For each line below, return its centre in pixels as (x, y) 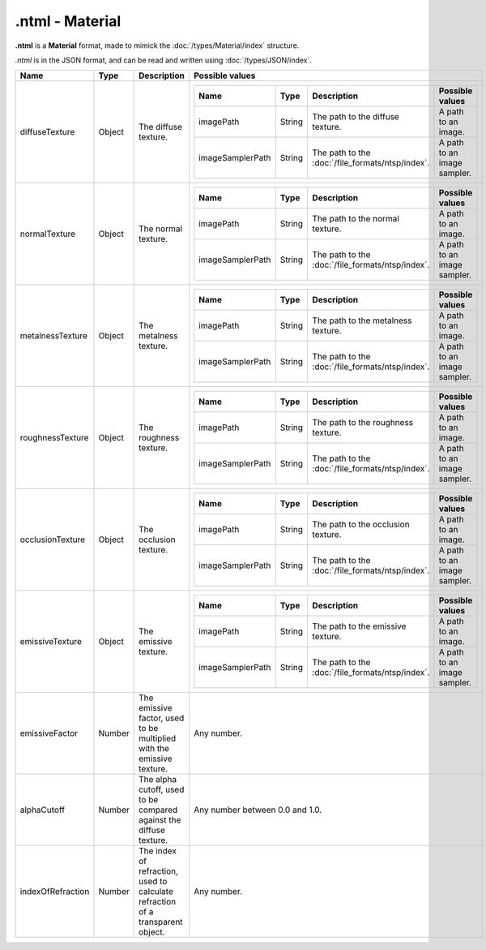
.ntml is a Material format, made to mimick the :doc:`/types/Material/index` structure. (157, 45)
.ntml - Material (68, 21)
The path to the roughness (363, 423)
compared (158, 810)
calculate (156, 892)
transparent (160, 922)
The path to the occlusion (361, 525)
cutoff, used (161, 789)
